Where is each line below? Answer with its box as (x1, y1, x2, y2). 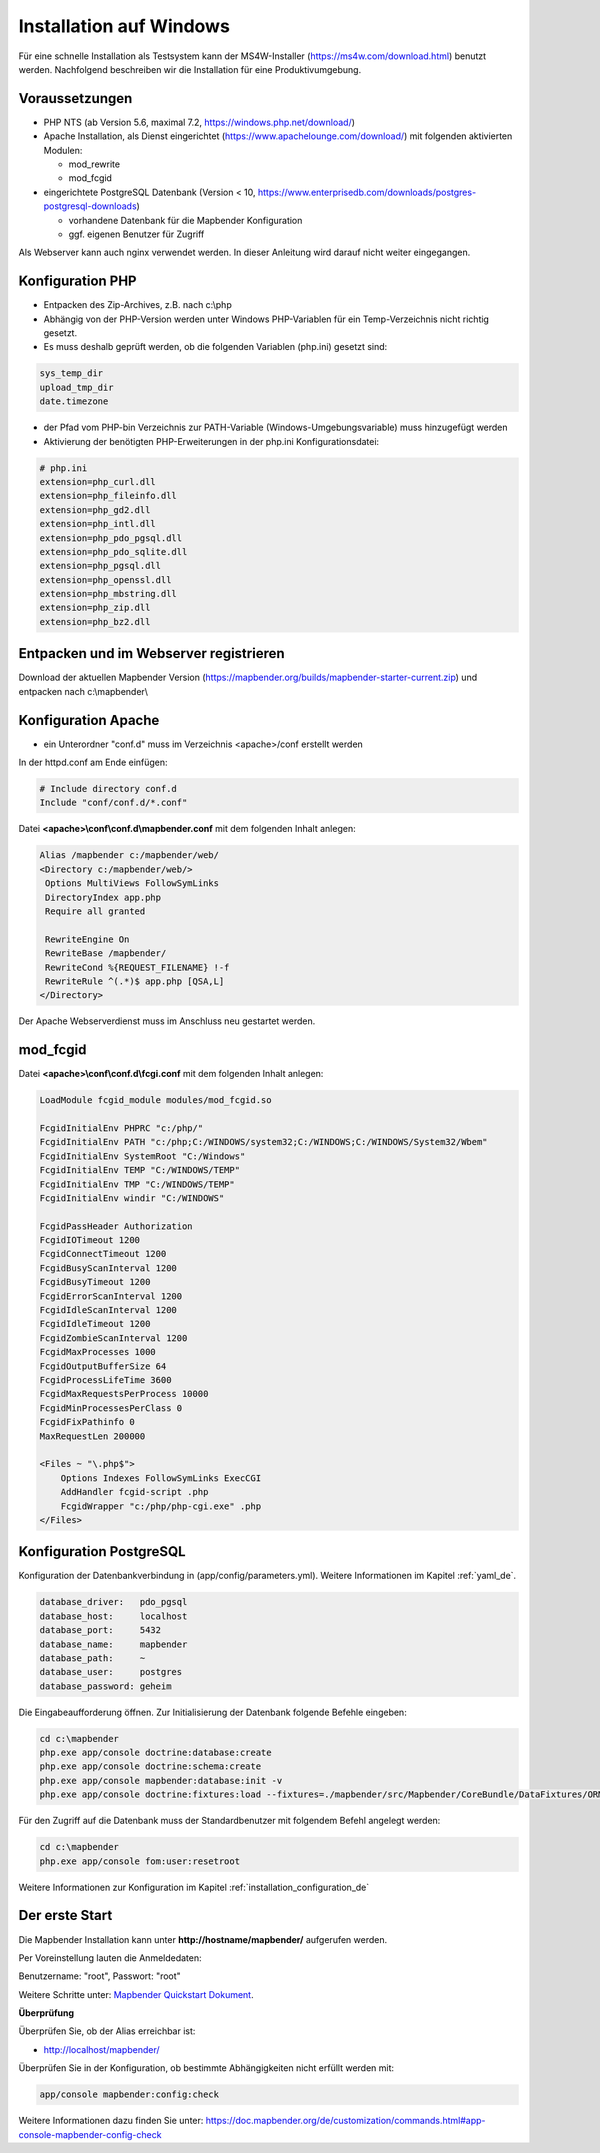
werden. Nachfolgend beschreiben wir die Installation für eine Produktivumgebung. (18, 63, 362, 75)
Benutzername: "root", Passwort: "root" (18, 1970, 182, 1982)
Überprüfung (18, 2007, 75, 2019)
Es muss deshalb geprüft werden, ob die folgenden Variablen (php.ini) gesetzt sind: (43, 341, 388, 353)
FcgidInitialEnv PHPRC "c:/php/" (39, 1122, 204, 1134)
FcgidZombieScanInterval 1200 (39, 1332, 188, 1344)
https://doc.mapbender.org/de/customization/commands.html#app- (205, 2115, 486, 2127)
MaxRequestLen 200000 (39, 1430, 146, 1442)
